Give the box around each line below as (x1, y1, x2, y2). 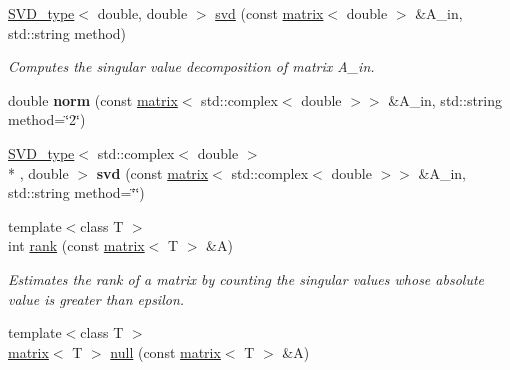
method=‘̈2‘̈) (8, 109, 86, 130)
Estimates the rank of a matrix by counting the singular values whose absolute (8, 268, 484, 289)
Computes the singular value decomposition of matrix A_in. (8, 56, 375, 77)
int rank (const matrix (8, 235, 145, 256)
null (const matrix (110, 341, 221, 362)
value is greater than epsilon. (8, 288, 185, 309)
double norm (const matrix (8, 89, 178, 110)
